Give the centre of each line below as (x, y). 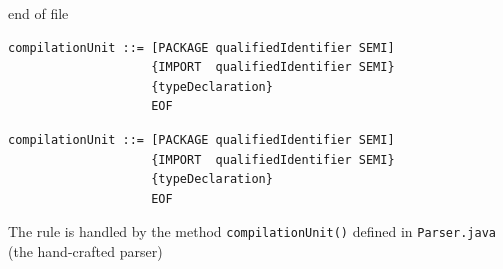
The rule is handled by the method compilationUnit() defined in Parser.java (252, 231)
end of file (38, 13)
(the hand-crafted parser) (85, 251)
